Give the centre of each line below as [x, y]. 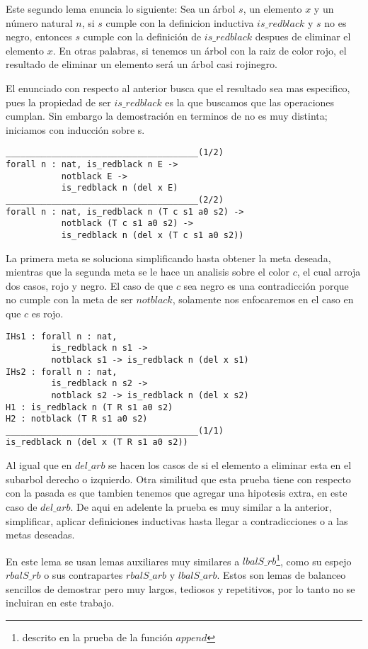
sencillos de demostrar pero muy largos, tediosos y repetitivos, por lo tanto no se [180, 588]
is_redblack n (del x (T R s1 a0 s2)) [97, 442]
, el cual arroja [329, 272]
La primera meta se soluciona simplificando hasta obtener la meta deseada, [168, 258]
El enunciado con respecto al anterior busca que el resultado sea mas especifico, [178, 88]
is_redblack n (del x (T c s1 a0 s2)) [153, 235]
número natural [39, 22]
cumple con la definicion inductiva [180, 22]
